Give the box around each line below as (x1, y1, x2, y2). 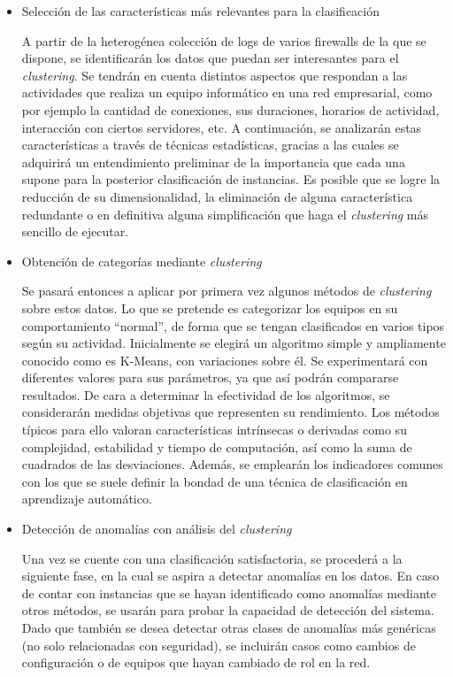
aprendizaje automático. (21, 489, 152, 508)
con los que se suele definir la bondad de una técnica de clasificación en (21, 472, 408, 490)
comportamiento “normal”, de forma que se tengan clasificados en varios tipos (21, 316, 445, 335)
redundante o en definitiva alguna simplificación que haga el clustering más (21, 204, 429, 223)
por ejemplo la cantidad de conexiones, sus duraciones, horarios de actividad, (21, 100, 440, 119)
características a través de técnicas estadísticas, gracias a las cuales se (21, 135, 399, 154)
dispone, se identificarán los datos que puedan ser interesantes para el (21, 49, 399, 67)
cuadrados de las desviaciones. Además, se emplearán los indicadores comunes (21, 455, 443, 473)
